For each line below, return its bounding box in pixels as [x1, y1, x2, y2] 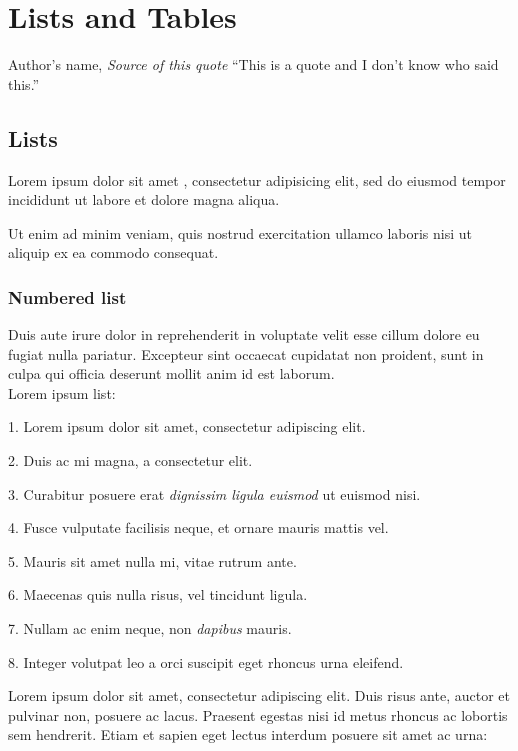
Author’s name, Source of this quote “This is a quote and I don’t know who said [8, 54, 499, 75]
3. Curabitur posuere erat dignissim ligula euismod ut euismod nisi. [8, 483, 421, 504]
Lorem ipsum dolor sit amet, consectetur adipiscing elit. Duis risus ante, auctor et [8, 685, 510, 706]
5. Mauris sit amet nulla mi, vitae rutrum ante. [8, 550, 297, 571]
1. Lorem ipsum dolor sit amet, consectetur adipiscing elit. [8, 416, 366, 437]
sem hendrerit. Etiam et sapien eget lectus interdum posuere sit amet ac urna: [8, 724, 488, 745]
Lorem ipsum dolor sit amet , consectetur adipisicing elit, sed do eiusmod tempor [8, 169, 506, 190]
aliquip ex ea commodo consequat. [8, 242, 219, 263]
